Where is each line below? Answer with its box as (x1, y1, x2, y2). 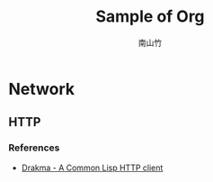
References (8, 141, 60, 154)
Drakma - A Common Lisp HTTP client (21, 162, 164, 173)
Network (8, 78, 75, 99)
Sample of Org (95, 6, 205, 27)
